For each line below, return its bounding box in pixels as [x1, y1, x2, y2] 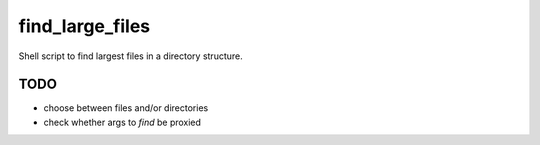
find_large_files [18, 15, 150, 37]
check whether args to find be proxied [43, 116, 202, 128]
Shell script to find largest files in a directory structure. [18, 50, 244, 62]
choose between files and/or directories [43, 102, 209, 114]
